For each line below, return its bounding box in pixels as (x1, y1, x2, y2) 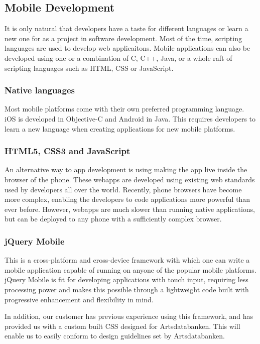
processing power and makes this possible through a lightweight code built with (5, 284, 249, 294)
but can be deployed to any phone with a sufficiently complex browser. (5, 213, 222, 224)
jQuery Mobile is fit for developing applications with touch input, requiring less (5, 274, 248, 285)
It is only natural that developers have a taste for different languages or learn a (5, 23, 248, 34)
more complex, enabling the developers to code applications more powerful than (5, 194, 250, 204)
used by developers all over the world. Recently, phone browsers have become (5, 184, 242, 194)
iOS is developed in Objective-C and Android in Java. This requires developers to (5, 113, 256, 124)
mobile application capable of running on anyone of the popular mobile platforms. (5, 264, 256, 275)
